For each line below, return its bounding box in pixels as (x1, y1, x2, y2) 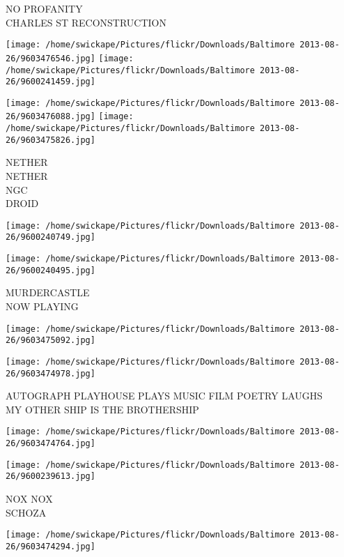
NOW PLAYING (6, 299, 79, 314)
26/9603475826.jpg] (6, 135, 95, 145)
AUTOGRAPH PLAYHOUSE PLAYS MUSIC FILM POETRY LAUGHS (6, 388, 323, 403)
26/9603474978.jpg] (6, 368, 95, 379)
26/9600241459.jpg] (6, 77, 95, 87)
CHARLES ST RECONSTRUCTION (6, 15, 166, 29)
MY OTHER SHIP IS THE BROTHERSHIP (6, 402, 199, 416)
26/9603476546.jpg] (6, 53, 95, 63)
